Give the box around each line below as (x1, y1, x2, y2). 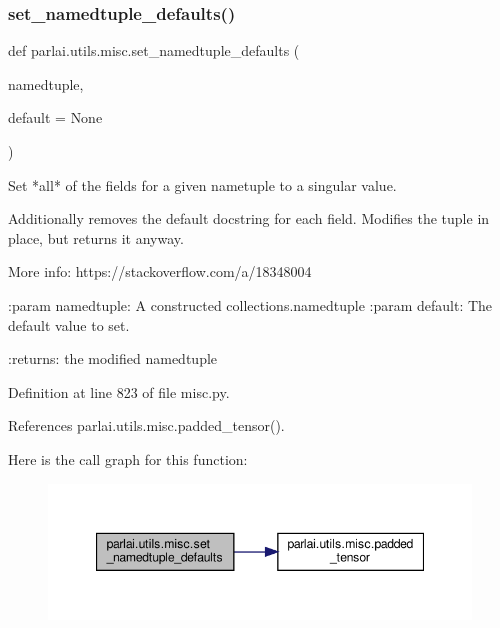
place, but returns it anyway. (8, 227, 184, 248)
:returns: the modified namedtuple (8, 348, 218, 369)
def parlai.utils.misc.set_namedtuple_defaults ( (8, 40, 300, 61)
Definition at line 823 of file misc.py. (8, 381, 230, 402)
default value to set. (8, 314, 130, 335)
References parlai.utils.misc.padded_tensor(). (8, 415, 285, 436)
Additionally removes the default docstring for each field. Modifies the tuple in (8, 208, 490, 229)
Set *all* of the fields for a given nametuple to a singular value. (8, 174, 397, 195)
